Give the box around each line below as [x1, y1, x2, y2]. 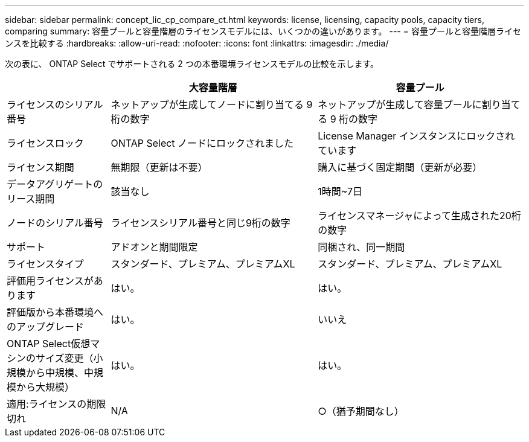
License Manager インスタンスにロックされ [318, 130, 515, 142]
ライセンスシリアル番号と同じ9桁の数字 [111, 217, 290, 229]
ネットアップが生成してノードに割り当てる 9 [111, 98, 313, 110]
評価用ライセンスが [7, 275, 94, 287]
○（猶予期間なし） [318, 405, 404, 417]
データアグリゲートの [7, 178, 103, 190]
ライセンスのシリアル [7, 98, 103, 110]
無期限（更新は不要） [111, 161, 208, 173]
